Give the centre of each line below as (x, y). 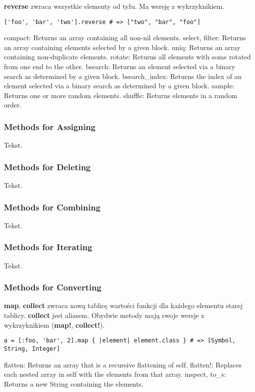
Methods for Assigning (50, 126)
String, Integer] (32, 349)
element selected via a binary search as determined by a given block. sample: (119, 86)
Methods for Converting (53, 287)
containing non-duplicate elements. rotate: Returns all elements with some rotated (127, 57)
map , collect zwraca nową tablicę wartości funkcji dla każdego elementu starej (123, 305)
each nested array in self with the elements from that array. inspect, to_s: (115, 374)
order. (13, 105)
